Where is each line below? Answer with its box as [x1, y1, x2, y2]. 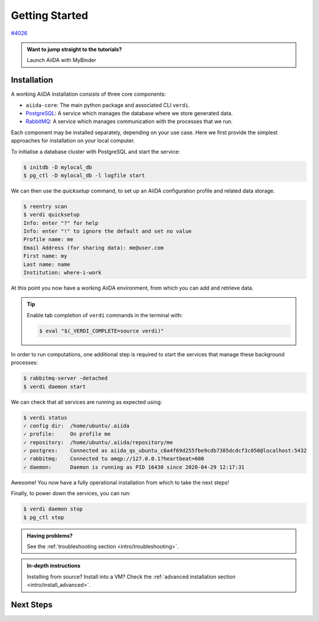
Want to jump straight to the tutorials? [27, 45, 122, 53]
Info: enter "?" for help [23, 219, 99, 226]
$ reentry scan [23, 203, 67, 210]
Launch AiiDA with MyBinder [27, 57, 97, 64]
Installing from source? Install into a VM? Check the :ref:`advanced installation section [27, 573, 236, 580]
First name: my [23, 253, 67, 259]
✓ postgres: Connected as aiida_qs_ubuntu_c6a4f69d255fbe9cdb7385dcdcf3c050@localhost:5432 [23, 447, 307, 454]
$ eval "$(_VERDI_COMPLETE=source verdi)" [39, 327, 164, 334]
